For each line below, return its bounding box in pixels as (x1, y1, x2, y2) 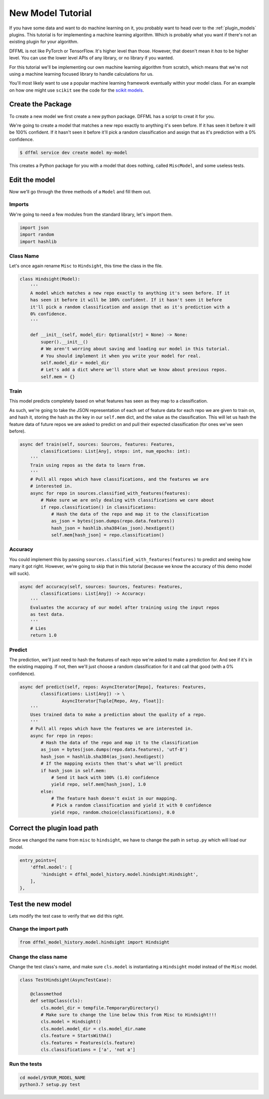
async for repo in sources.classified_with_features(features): (30, 490, 191, 496)
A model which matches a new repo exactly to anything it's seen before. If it (30, 290, 230, 296)
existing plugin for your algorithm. (9, 39, 79, 45)
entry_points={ (19, 857, 57, 863)
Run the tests (9, 1061, 42, 1068)
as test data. (30, 612, 65, 617)
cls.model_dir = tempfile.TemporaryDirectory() (40, 1005, 159, 1011)
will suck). (9, 570, 30, 576)
